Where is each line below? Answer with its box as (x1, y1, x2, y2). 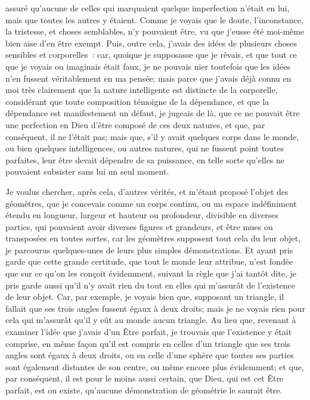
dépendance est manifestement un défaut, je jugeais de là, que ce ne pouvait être (5, 107, 300, 119)
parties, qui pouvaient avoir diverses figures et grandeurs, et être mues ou (5, 220, 273, 232)
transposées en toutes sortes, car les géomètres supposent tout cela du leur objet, (5, 232, 301, 244)
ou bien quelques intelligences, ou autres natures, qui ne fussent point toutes (5, 142, 284, 154)
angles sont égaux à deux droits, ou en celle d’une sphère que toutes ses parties (5, 349, 294, 361)
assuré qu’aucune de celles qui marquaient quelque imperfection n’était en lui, (5, 2, 290, 14)
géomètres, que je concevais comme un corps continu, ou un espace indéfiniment (5, 197, 297, 209)
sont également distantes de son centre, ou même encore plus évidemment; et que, (5, 360, 304, 373)
